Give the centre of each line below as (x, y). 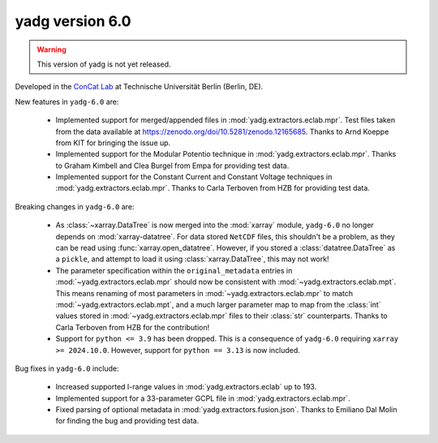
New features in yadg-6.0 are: (67, 101)
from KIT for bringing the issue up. (113, 143)
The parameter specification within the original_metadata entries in (174, 270)
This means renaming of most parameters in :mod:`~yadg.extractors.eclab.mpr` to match (204, 293)
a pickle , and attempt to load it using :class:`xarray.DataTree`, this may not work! (192, 259)
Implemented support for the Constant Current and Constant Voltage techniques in (194, 177)
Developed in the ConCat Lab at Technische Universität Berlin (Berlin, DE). (139, 87)
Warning (52, 49)
